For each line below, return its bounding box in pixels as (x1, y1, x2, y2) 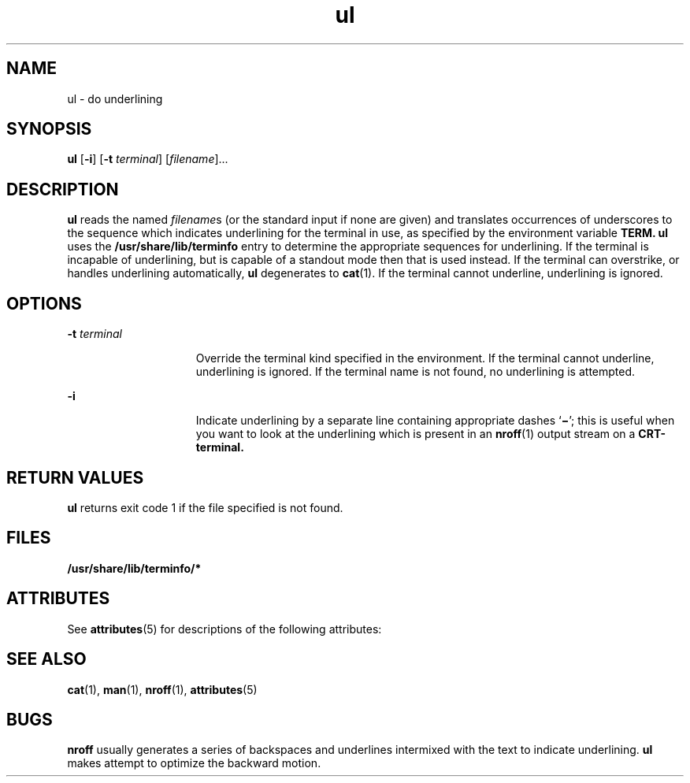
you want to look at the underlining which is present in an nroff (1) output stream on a (195, 427, 636, 441)
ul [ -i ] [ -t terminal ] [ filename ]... (67, 152, 228, 166)
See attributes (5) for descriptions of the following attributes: (67, 622, 382, 636)
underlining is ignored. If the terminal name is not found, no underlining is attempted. (195, 365, 636, 379)
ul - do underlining (67, 91, 163, 106)
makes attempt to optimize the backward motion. (67, 756, 321, 770)
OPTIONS (6, 293, 82, 314)
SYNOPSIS (6, 119, 92, 139)
